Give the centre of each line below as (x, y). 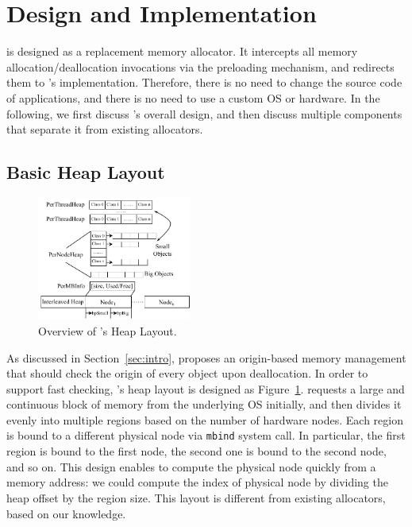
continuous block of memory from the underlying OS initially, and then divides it (204, 404)
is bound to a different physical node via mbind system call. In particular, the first (206, 435)
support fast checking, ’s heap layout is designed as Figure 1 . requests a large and (206, 388)
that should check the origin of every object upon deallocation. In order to (187, 373)
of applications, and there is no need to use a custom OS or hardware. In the (193, 97)
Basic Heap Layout (86, 172)
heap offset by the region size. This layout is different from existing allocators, (196, 497)
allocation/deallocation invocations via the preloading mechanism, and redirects (200, 66)
